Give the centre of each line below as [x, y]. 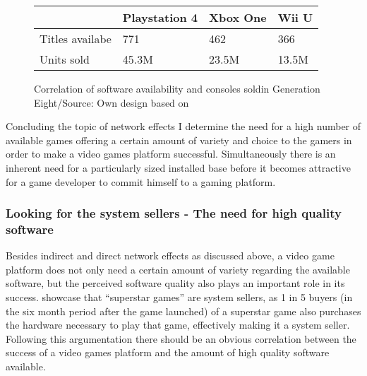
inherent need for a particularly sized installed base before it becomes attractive [178, 167]
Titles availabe [76, 39]
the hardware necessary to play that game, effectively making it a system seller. [178, 325]
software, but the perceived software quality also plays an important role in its [175, 283]
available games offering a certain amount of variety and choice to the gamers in [179, 140]
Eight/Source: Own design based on [112, 102]
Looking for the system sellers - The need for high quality [174, 213]
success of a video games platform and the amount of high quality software [168, 352]
